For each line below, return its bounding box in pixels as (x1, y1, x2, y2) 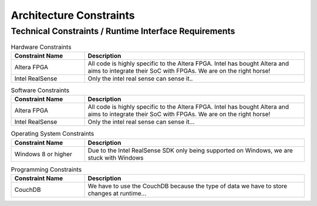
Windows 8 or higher (14, 150, 73, 158)
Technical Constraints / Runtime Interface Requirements (11, 26, 235, 36)
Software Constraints (11, 86, 70, 94)
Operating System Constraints (11, 130, 95, 138)
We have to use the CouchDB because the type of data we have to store (87, 182, 288, 190)
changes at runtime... (87, 189, 147, 197)
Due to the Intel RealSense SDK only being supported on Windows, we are (87, 146, 293, 154)
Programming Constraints (11, 165, 82, 173)
